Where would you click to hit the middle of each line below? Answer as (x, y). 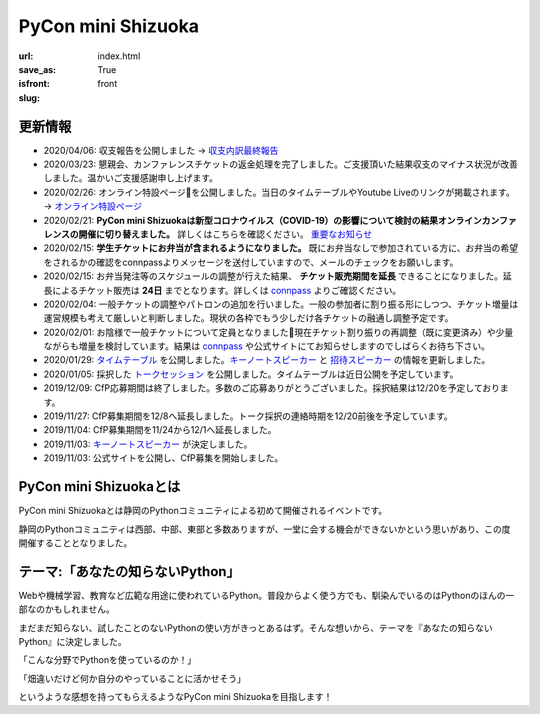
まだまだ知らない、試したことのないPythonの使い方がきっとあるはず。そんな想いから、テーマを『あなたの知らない (256, 627)
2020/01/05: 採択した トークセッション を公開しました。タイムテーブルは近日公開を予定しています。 (251, 374)
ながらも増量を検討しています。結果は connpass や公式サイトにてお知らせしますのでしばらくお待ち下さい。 (266, 346)
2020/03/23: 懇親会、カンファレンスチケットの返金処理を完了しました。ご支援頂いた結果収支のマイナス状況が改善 (281, 164)
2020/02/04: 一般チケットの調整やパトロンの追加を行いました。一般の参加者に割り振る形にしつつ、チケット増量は (281, 304)
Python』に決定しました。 (72, 641)
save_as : (37, 69)
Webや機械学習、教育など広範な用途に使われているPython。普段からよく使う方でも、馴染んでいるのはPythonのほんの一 (266, 595)
